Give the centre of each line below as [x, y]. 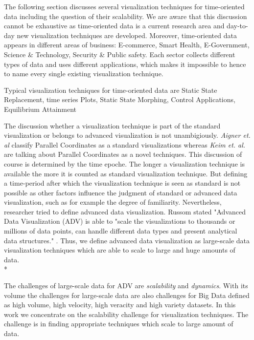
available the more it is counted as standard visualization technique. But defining [126, 173]
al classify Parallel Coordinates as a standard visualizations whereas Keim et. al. [125, 144]
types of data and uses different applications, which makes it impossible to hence [125, 64]
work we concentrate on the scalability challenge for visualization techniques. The [126, 314]
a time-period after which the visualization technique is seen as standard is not [122, 183]
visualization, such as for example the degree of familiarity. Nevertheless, [113, 202]
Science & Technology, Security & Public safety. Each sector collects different [120, 54]
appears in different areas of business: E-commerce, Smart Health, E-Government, [127, 45]
